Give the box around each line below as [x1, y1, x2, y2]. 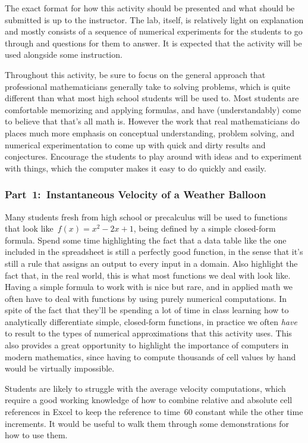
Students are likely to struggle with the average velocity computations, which [5, 382, 286, 394]
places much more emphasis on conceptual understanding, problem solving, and [5, 126, 295, 139]
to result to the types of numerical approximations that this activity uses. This [5, 327, 292, 339]
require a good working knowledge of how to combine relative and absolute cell [5, 394, 293, 406]
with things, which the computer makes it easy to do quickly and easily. [5, 161, 266, 174]
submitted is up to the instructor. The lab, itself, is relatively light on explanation [5, 13, 304, 26]
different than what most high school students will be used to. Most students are [5, 92, 299, 104]
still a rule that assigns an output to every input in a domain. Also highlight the [5, 257, 298, 269]
